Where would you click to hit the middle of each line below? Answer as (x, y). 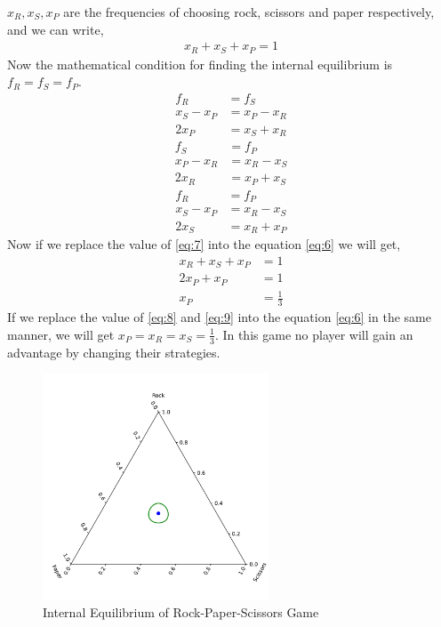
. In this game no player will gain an (314, 334)
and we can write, (56, 29)
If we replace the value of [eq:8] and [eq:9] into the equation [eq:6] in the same (219, 317)
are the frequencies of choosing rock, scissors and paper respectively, (249, 12)
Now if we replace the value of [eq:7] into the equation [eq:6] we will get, (204, 244)
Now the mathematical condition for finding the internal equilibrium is (200, 64)
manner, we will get (61, 334)
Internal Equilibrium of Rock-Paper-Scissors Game (181, 612)
